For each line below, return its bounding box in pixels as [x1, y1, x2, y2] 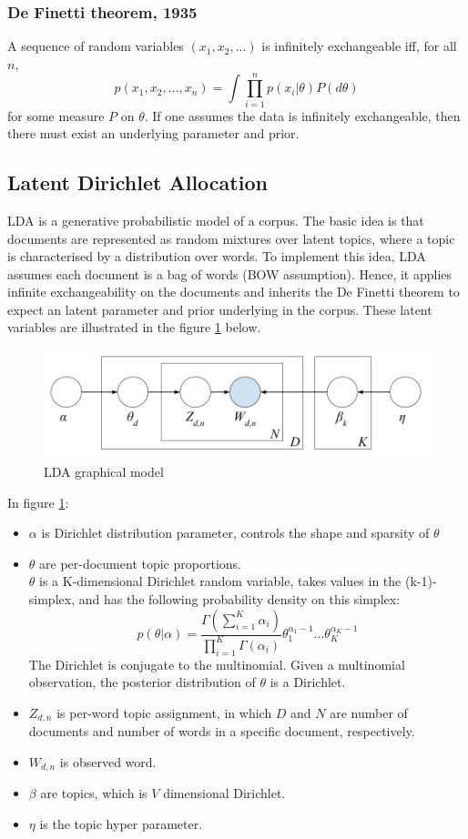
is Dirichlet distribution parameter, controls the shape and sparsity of [41, 523, 430, 542]
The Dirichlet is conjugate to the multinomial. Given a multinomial [28, 654, 405, 673]
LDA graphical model [44, 462, 164, 481]
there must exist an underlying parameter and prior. [7, 124, 300, 143]
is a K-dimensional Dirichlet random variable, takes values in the [39, 571, 402, 591]
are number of [330, 703, 408, 722]
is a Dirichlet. [270, 672, 346, 692]
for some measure [7, 106, 105, 125]
